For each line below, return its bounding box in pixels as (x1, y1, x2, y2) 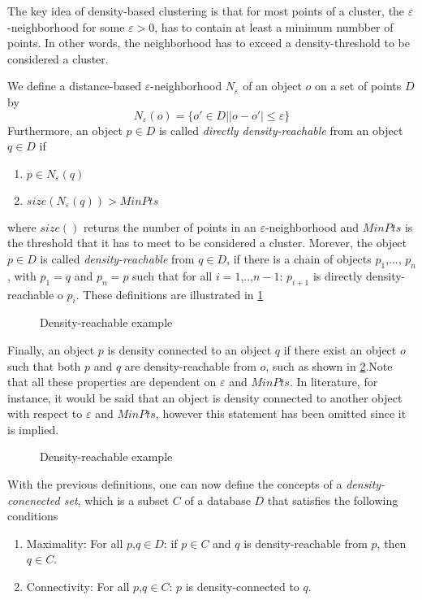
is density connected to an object (107, 341, 272, 358)
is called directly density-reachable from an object (158, 121, 403, 138)
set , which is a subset (63, 491, 170, 508)
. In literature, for (289, 373, 378, 390)
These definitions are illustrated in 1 (83, 285, 264, 302)
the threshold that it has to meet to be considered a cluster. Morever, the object (7, 234, 407, 251)
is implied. (7, 420, 59, 437)
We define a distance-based (7, 77, 142, 94)
